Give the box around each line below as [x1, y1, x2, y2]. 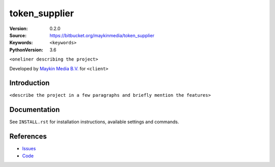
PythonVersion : [9, 46, 43, 53]
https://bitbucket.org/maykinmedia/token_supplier [49, 32, 155, 38]
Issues [22, 146, 36, 152]
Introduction [9, 79, 50, 88]
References [9, 132, 47, 141]
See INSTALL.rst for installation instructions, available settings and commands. [9, 119, 179, 125]
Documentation [9, 105, 60, 114]
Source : [9, 32, 27, 38]
